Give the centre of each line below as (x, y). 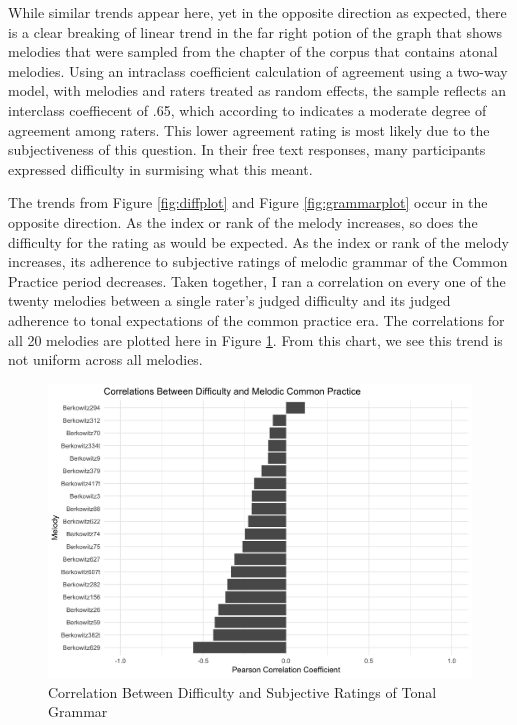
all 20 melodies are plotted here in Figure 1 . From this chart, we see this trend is (255, 339)
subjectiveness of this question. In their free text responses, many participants (247, 149)
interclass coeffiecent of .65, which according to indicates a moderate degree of (247, 109)
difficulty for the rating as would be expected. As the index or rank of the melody (258, 241)
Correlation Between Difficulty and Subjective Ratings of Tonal (242, 691)
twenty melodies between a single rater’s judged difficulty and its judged (229, 300)
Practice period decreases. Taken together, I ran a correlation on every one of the (257, 280)
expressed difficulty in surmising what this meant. (160, 168)
